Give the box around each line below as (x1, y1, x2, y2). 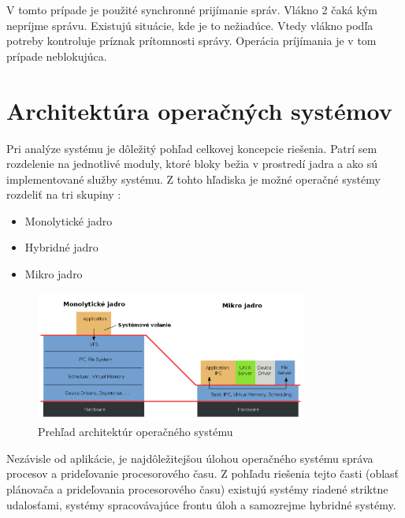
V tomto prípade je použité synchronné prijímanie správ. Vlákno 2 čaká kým (6, 2, 377, 17)
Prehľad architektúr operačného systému (38, 423, 233, 440)
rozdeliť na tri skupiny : (6, 186, 121, 203)
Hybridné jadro (24, 239, 98, 255)
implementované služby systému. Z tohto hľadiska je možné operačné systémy (6, 170, 381, 187)
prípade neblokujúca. (6, 47, 107, 64)
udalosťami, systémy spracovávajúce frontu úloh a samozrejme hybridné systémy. (6, 496, 396, 512)
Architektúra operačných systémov (6, 94, 392, 126)
